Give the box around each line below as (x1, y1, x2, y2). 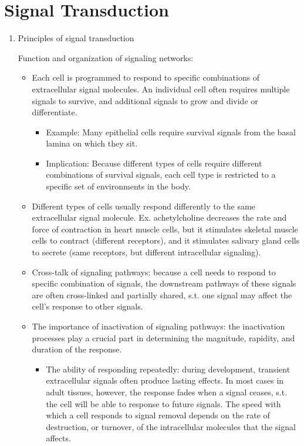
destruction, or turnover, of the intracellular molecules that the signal (46, 420, 296, 432)
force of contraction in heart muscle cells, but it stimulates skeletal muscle (32, 222, 298, 235)
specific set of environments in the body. (46, 180, 191, 192)
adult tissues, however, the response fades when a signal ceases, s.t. (46, 385, 288, 398)
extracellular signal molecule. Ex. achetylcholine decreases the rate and (32, 211, 287, 224)
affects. (46, 432, 71, 444)
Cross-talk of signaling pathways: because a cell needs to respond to (32, 265, 276, 278)
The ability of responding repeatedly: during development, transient (46, 362, 291, 375)
